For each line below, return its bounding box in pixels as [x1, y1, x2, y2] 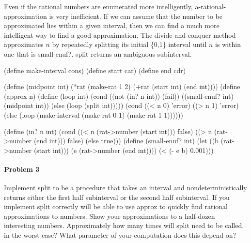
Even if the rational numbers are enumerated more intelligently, [4, 1, 193, 11]
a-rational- [195, 1, 226, 11]
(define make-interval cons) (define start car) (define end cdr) [4, 65, 186, 75]
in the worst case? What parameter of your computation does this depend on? [4, 230, 236, 240]
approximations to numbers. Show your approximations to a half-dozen [4, 211, 215, 221]
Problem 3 [4, 164, 40, 174]
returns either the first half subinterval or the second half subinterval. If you [4, 192, 230, 202]
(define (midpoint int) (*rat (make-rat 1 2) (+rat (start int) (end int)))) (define [4, 81, 240, 91]
